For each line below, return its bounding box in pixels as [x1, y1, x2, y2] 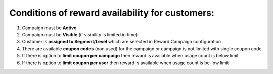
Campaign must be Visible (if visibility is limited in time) [22, 31, 138, 37]
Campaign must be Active [22, 25, 77, 31]
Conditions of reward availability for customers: [9, 7, 215, 18]
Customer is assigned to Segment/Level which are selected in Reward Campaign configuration [22, 39, 221, 45]
